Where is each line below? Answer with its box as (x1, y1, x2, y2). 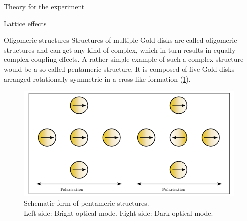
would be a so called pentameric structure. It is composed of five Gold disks (4, 63, 235, 74)
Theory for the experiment (4, 1, 85, 11)
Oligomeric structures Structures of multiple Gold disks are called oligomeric (4, 35, 237, 45)
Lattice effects (4, 18, 47, 28)
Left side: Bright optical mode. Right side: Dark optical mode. (24, 208, 213, 218)
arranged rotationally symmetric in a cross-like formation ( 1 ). (4, 73, 191, 84)
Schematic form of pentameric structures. (24, 198, 149, 208)
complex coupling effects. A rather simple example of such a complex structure (4, 54, 244, 64)
